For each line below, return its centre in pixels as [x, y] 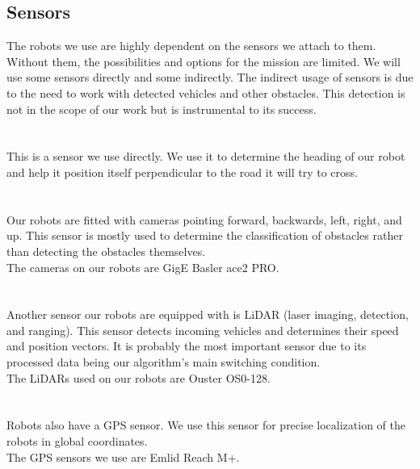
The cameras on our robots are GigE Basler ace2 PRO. [143, 267]
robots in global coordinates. [77, 441]
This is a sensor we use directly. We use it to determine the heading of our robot [206, 156]
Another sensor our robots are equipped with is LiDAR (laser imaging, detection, [208, 314]
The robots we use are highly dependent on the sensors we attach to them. [191, 46]
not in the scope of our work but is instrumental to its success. [162, 109]
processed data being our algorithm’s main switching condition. [164, 362]
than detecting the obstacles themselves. [106, 251]
